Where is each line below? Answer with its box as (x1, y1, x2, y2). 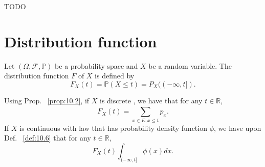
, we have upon (214, 122, 261, 133)
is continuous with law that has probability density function (19, 122, 207, 133)
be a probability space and (55, 60, 138, 71)
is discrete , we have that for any (100, 95, 203, 105)
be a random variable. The (148, 60, 232, 71)
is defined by (95, 70, 135, 81)
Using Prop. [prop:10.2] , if (4, 95, 90, 105)
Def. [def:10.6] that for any (4, 132, 91, 143)
